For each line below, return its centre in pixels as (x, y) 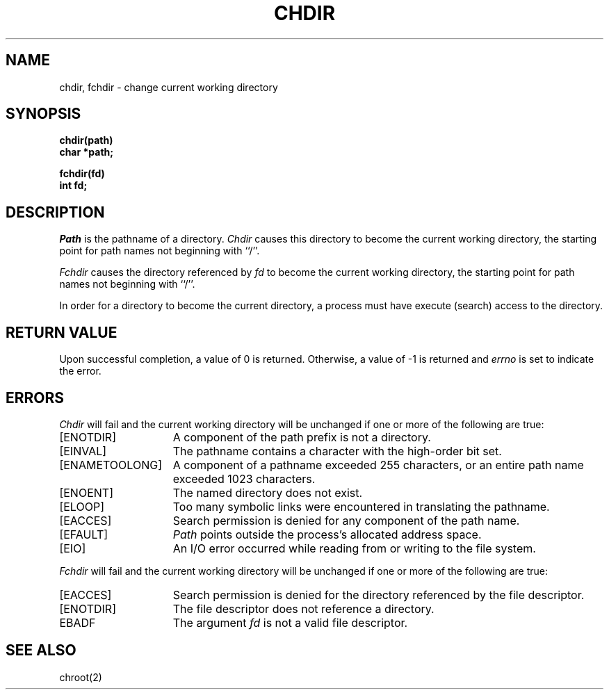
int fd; (73, 186)
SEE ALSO (41, 651)
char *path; (87, 152)
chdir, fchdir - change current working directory (169, 87)
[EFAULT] (84, 534)
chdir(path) (86, 140)
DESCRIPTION (55, 212)
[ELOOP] (82, 506)
